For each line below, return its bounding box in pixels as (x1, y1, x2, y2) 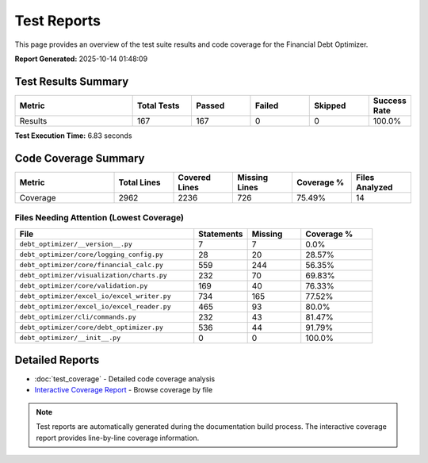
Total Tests (137, 100, 180, 111)
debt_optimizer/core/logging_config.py (19, 251, 164, 258)
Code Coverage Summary (14, 151, 145, 165)
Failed (254, 100, 279, 111)
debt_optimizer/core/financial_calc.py (19, 261, 164, 269)
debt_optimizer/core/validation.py (19, 281, 148, 289)
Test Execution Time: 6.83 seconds (14, 131, 132, 140)
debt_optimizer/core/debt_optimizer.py (19, 323, 164, 331)
